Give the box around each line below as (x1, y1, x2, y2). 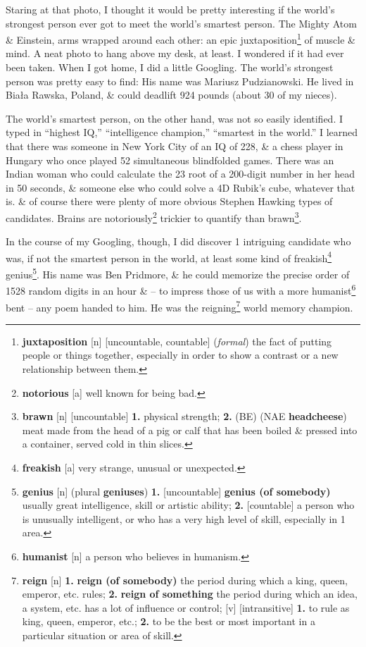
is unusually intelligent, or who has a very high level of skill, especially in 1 (22, 511, 346, 526)
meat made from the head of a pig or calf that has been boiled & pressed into (22, 422, 358, 437)
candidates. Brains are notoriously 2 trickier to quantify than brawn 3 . (6, 208, 302, 225)
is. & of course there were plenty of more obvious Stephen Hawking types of (6, 194, 333, 209)
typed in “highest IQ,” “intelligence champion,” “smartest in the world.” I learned (6, 125, 358, 140)
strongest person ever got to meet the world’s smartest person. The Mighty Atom (6, 16, 357, 30)
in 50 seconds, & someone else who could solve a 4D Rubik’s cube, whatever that (6, 180, 355, 195)
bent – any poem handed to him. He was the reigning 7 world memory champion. (6, 297, 353, 314)
